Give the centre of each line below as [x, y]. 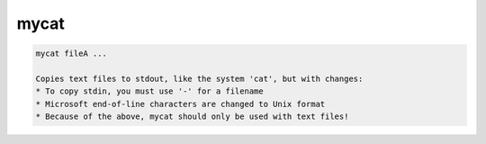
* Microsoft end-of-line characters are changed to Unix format [180, 104]
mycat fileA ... [72, 54]
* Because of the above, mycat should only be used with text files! [192, 117]
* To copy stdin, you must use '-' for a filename [150, 91]
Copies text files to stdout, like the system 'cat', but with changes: [199, 78]
